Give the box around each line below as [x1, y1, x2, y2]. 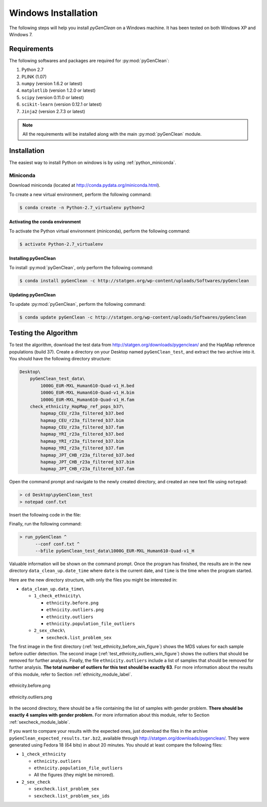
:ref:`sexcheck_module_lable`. [9, 719, 70, 725]
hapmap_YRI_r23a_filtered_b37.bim [40, 438, 124, 444]
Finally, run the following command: [9, 521, 82, 527]
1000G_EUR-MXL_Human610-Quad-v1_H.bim [40, 390, 134, 396]
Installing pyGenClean [9, 255, 56, 261]
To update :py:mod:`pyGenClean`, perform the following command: [9, 301, 146, 307]
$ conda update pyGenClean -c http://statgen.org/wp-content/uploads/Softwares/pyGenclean [19, 314, 247, 320]
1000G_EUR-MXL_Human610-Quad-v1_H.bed [40, 383, 134, 389]
